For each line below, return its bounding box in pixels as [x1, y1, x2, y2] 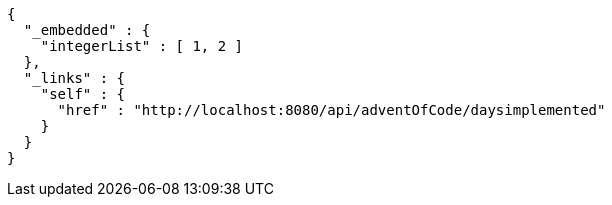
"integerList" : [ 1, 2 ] [40, 38, 244, 54]
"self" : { [40, 86, 126, 102]
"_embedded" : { [23, 22, 151, 38]
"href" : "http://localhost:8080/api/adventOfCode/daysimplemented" [57, 102, 606, 118]
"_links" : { [23, 70, 126, 86]
